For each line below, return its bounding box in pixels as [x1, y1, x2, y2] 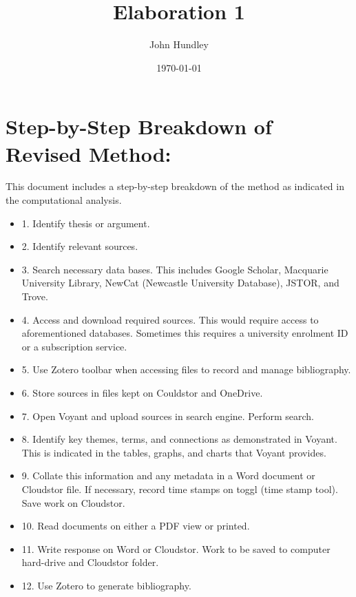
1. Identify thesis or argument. [21, 216, 150, 230]
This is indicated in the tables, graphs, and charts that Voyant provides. [21, 445, 326, 459]
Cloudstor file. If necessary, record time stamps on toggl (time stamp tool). [21, 481, 338, 496]
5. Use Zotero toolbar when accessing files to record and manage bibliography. [21, 362, 351, 377]
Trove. [21, 289, 48, 303]
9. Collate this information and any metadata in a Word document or [21, 468, 315, 483]
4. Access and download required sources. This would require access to [21, 312, 319, 326]
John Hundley [149, 37, 209, 52]
